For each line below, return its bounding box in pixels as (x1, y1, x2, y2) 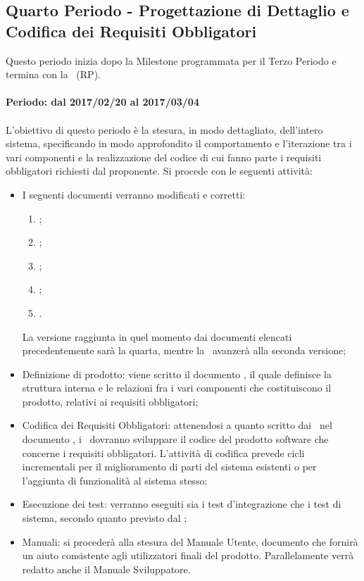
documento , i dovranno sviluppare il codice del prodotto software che (22, 432, 329, 446)
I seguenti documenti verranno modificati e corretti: (22, 187, 246, 201)
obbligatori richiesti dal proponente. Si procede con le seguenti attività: (6, 163, 313, 178)
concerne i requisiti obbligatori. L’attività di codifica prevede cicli (22, 445, 305, 460)
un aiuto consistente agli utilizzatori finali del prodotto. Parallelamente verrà (22, 548, 354, 563)
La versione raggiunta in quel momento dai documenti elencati (22, 329, 292, 344)
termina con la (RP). (6, 67, 101, 82)
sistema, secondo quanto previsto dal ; (22, 511, 187, 525)
